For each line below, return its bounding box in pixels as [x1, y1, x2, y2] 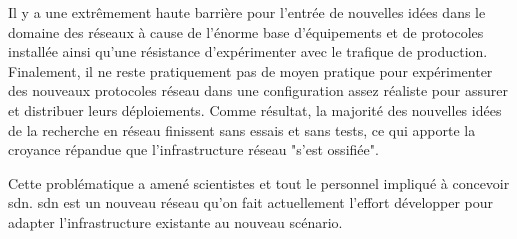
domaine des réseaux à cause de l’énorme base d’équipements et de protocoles [8, 21, 484, 42]
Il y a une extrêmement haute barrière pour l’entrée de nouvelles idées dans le [8, 2, 486, 22]
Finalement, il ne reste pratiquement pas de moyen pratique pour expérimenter [8, 60, 493, 81]
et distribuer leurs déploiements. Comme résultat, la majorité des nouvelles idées [8, 99, 502, 120]
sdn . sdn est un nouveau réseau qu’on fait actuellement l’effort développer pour [8, 192, 494, 213]
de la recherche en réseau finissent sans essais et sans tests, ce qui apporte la [8, 119, 476, 140]
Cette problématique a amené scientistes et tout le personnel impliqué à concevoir [8, 172, 510, 193]
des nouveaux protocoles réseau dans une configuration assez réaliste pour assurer [8, 80, 508, 101]
